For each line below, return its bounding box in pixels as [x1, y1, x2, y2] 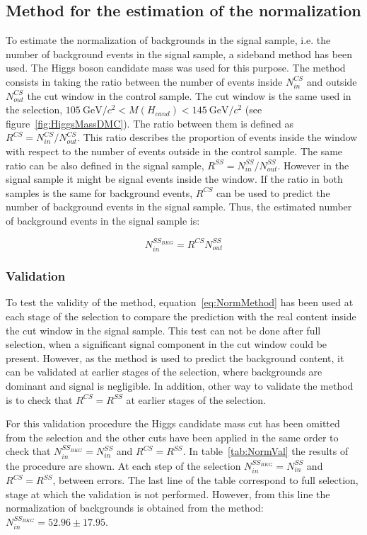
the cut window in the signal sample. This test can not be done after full [6, 322, 321, 337]
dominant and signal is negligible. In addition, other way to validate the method [6, 378, 354, 393]
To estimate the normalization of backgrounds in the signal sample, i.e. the [6, 33, 331, 47]
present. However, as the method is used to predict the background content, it [6, 350, 344, 365]
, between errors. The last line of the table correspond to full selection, [52, 473, 359, 488]
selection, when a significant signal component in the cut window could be [6, 337, 327, 351]
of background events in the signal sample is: [6, 213, 200, 227]
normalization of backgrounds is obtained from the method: [6, 500, 264, 515]
